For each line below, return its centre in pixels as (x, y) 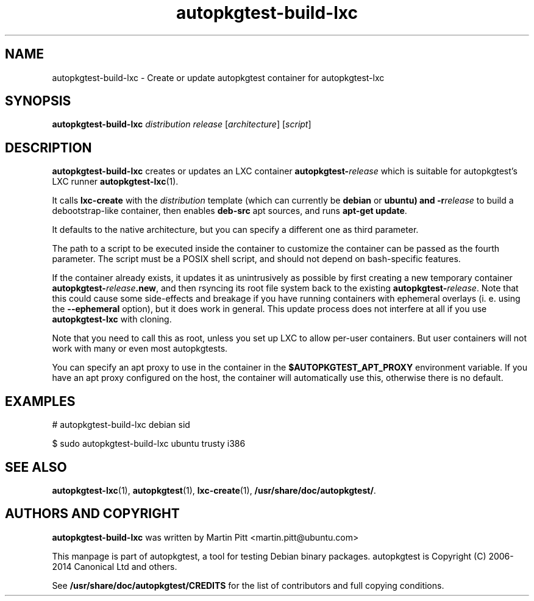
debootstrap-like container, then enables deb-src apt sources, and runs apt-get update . (230, 211)
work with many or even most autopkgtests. (140, 349)
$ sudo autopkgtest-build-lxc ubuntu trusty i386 (149, 444)
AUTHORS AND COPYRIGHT (92, 514)
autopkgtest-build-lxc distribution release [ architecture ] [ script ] (182, 124)
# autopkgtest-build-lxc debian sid (121, 425)
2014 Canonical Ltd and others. (115, 566)
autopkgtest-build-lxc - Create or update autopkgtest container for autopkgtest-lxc (218, 77)
